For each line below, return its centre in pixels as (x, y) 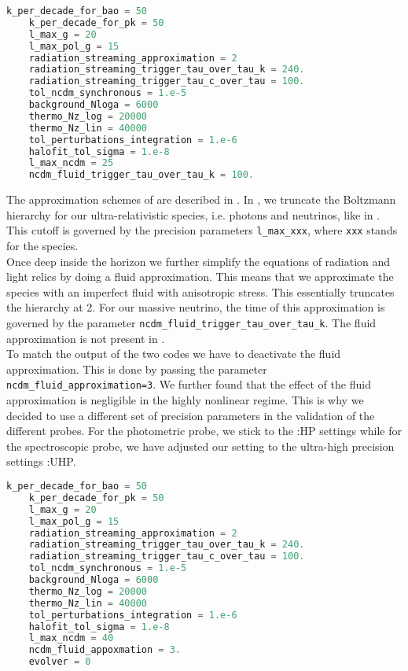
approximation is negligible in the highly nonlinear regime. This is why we (185, 400)
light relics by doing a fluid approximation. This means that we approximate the (200, 277)
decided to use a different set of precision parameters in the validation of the (191, 415)
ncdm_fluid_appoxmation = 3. (105, 650)
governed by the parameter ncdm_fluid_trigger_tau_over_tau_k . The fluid (191, 322)
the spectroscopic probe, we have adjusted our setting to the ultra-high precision (200, 446)
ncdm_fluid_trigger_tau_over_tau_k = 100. (142, 175)
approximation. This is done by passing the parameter (137, 369)
